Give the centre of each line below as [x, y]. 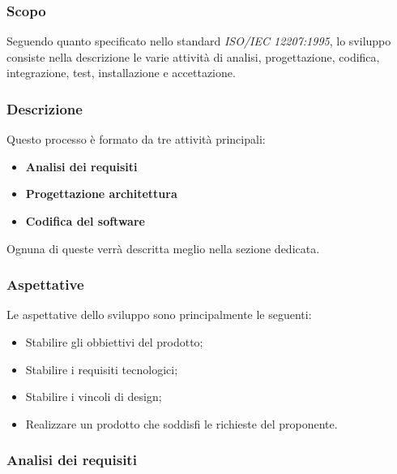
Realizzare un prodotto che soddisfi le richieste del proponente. [181, 423]
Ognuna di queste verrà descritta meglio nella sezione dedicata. [163, 248]
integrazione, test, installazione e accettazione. [121, 73]
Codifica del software [85, 221]
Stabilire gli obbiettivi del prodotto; [114, 342]
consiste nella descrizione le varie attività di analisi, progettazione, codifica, [193, 56]
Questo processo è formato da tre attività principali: [136, 139]
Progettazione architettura [101, 194]
